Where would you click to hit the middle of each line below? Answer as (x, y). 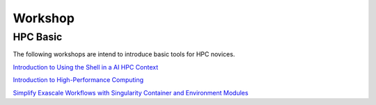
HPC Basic (38, 37)
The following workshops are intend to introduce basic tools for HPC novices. (124, 54)
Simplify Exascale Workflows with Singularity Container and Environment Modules (131, 92)
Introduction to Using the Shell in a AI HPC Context (86, 67)
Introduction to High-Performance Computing (78, 80)
